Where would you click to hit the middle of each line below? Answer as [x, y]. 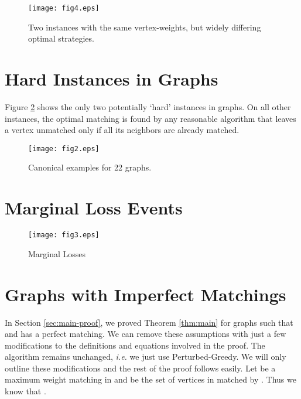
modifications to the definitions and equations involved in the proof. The [135, 345]
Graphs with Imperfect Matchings [146, 294]
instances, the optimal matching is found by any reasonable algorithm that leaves [150, 118]
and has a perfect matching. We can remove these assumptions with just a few [146, 334]
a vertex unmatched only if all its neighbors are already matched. [122, 130]
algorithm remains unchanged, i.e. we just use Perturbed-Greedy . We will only [146, 357]
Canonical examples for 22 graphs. [90, 167]
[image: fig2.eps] [64, 149]
